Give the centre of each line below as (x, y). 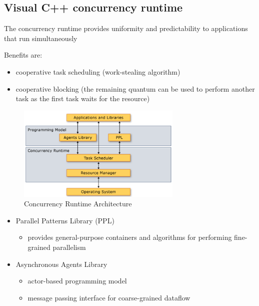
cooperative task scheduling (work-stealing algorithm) (98, 71)
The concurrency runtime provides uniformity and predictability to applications (126, 28)
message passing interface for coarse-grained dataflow (109, 297)
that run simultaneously (41, 38)
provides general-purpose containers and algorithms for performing (130, 237)
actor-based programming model (77, 281)
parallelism (69, 247)
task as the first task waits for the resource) (83, 98)
